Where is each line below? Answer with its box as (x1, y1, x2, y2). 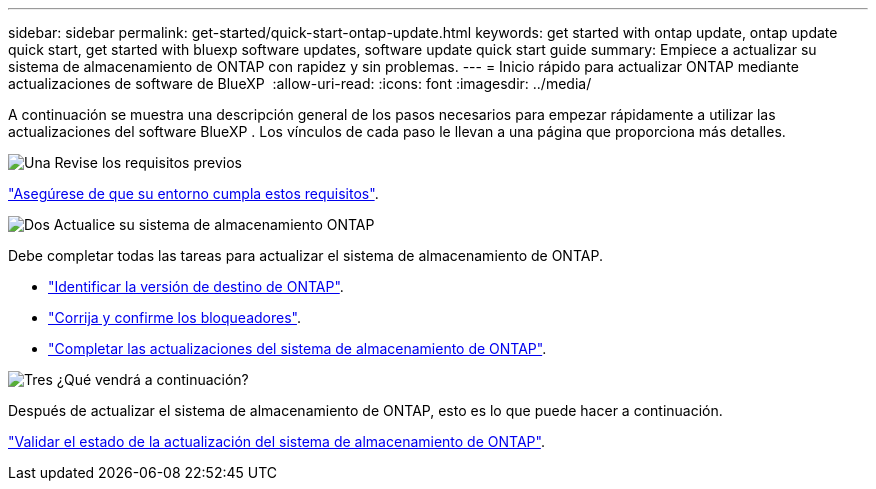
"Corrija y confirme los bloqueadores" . (48, 309, 301, 326)
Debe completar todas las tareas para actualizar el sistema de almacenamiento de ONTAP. (8, 247, 603, 264)
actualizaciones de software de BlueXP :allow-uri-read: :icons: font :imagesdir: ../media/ (8, 75, 592, 92)
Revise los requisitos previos (54, 154, 242, 171)
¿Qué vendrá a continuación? (56, 371, 249, 388)
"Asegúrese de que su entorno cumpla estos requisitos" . (8, 185, 379, 202)
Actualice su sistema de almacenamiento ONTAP (53, 216, 375, 233)
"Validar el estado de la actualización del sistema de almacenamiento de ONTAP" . (8, 433, 545, 450)
